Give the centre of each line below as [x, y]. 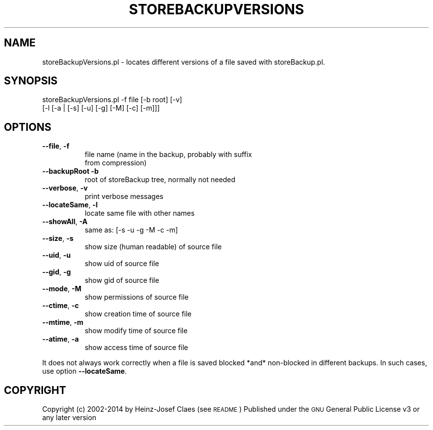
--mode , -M [62, 289]
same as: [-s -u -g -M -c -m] [131, 230]
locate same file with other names [140, 213]
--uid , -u [57, 255]
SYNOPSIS [31, 81]
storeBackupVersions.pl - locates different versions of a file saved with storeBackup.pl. [184, 62]
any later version [69, 418]
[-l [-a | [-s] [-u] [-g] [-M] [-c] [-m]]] [101, 108]
